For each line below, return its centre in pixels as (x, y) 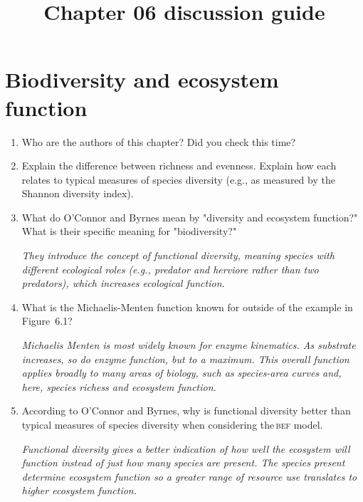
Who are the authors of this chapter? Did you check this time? (159, 141)
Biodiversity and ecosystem (142, 79)
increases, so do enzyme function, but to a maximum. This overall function (185, 359)
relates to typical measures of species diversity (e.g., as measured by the (178, 179)
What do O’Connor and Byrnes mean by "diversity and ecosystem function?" (190, 217)
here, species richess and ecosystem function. (119, 386)
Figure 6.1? (47, 321)
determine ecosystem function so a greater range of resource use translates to (189, 476)
